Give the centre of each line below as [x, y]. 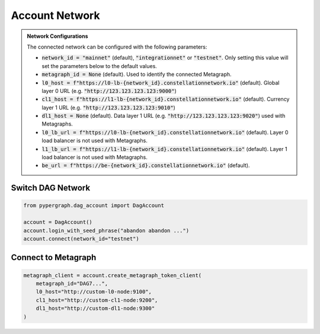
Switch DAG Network [51, 188]
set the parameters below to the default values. [99, 66]
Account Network [55, 15]
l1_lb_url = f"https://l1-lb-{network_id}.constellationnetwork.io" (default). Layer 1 [164, 149]
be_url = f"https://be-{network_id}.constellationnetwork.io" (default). [146, 165]
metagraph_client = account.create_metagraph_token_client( [113, 275]
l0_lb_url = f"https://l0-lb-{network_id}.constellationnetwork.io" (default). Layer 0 [165, 132]
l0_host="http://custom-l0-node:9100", [94, 292]
